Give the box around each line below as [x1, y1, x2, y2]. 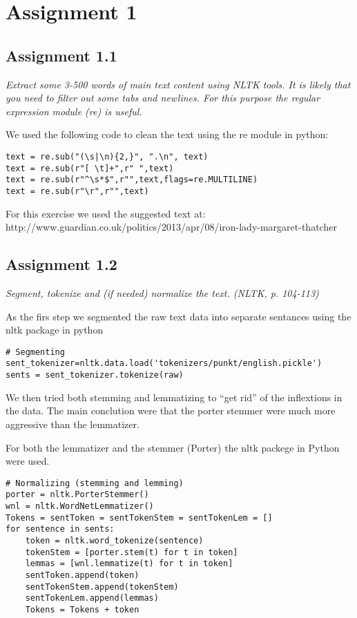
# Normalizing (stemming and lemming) [6, 478, 184, 488]
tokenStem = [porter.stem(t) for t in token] [25, 547, 238, 557]
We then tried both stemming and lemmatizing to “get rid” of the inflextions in [6, 389, 342, 404]
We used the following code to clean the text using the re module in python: [6, 127, 329, 142]
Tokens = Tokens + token [25, 604, 139, 615]
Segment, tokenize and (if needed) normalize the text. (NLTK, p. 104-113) [6, 285, 319, 300]
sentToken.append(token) [25, 570, 139, 580]
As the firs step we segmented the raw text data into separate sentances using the [6, 309, 351, 323]
